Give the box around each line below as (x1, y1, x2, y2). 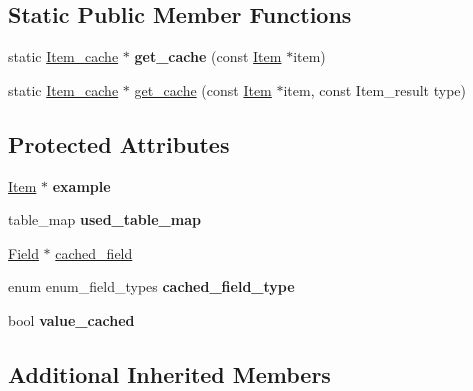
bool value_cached (8, 309, 135, 330)
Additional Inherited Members (8, 358, 331, 389)
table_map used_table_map (8, 209, 201, 230)
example (52, 175, 111, 196)
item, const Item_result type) (283, 79, 467, 100)
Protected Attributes (8, 128, 230, 159)
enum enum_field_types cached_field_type (8, 276, 295, 297)
